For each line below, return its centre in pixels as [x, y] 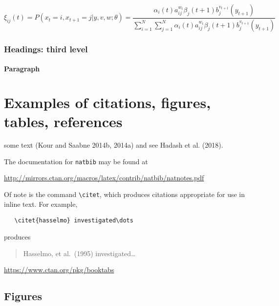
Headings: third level [46, 49]
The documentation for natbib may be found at [76, 161]
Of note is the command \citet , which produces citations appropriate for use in [124, 194]
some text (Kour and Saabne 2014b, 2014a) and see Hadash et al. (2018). [114, 145]
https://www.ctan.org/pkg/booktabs [59, 270]
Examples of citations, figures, [107, 102]
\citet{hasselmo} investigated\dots [74, 221]
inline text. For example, [41, 204]
